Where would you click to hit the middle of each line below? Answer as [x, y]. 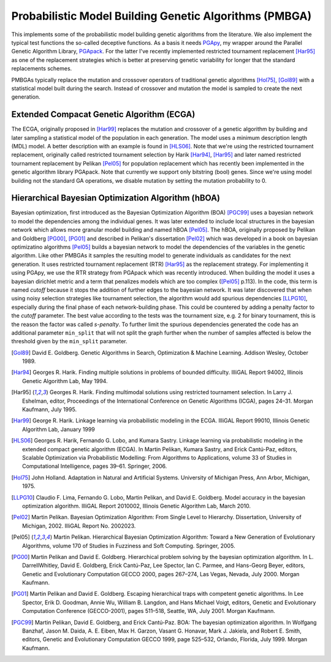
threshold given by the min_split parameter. [69, 341]
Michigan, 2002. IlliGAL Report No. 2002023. [79, 526]
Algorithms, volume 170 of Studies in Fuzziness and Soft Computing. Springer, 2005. [129, 546]
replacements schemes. [42, 69]
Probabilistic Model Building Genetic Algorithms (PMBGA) [162, 16]
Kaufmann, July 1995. [49, 409]
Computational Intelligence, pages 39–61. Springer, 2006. [95, 466]
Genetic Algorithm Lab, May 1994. [65, 381]
